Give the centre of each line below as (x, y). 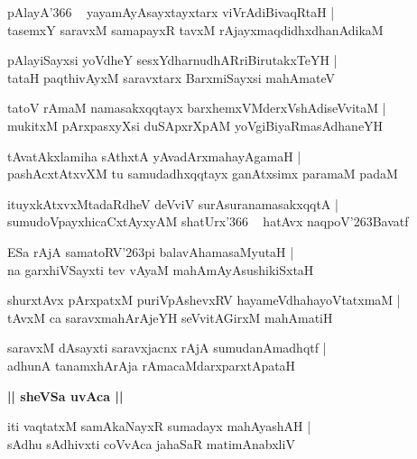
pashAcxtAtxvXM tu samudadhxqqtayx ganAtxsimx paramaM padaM (203, 174)
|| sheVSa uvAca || (65, 395)
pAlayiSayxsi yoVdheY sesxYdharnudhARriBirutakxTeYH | (172, 60)
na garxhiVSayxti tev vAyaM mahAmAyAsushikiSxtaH (161, 269)
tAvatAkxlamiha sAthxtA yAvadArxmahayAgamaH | (154, 156)
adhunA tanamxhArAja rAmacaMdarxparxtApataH (152, 365)
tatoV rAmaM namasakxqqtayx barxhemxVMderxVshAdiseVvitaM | (197, 108)
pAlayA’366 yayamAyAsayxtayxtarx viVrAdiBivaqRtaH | (171, 12)
